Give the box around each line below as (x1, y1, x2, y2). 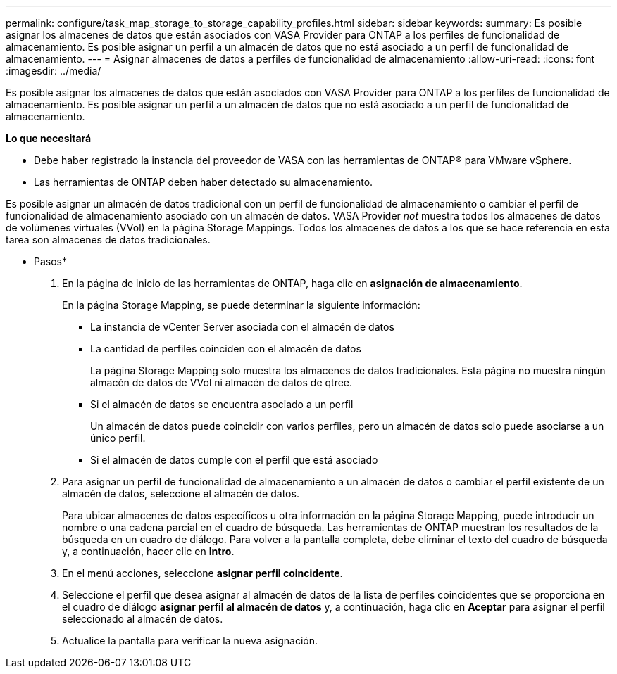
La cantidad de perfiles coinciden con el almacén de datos (90, 343, 361, 355)
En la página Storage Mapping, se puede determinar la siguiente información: (62, 299, 420, 311)
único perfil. (90, 432, 146, 444)
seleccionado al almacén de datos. (62, 613, 223, 625)
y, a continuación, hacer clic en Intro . (62, 545, 235, 557)
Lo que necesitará (6, 132, 92, 144)
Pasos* (34, 255, 67, 267)
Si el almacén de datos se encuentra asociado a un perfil (90, 398, 354, 410)
